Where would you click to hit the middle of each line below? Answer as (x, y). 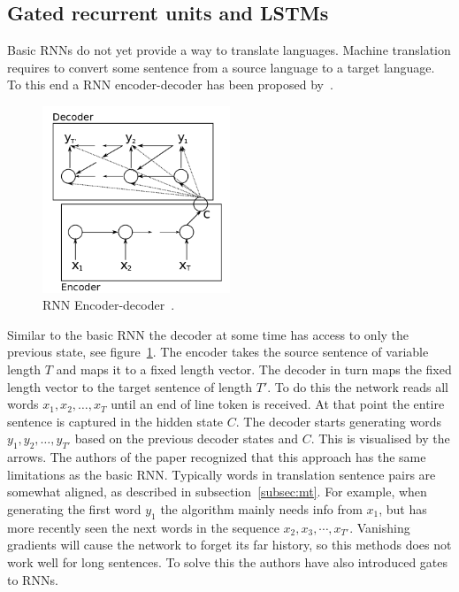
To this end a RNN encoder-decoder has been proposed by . (170, 85)
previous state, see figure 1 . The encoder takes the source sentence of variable (218, 352)
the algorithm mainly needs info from (261, 508)
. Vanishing (380, 527)
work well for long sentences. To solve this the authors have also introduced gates (228, 561)
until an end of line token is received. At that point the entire (278, 404)
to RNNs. (33, 579)
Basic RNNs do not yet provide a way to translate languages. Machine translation (229, 50)
